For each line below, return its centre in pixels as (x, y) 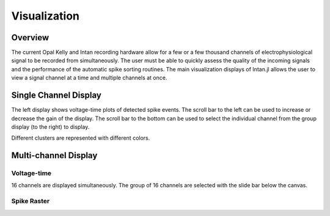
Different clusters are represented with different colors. (81, 138)
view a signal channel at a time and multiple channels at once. (89, 78)
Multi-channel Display (54, 156)
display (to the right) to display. (50, 127)
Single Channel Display (57, 95)
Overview (30, 38)
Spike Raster (31, 201)
